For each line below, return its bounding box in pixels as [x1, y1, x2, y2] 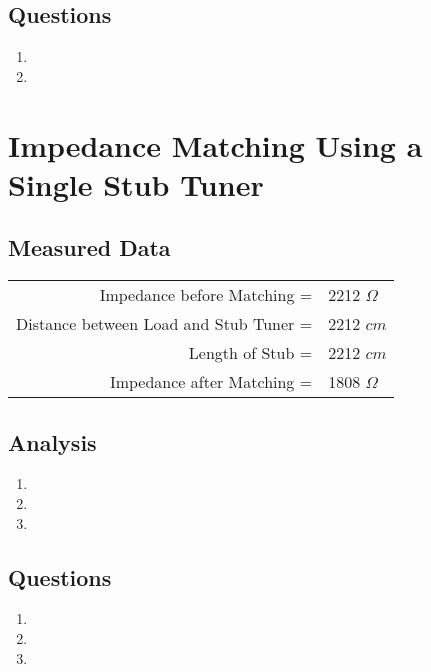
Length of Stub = [188, 341, 313, 365]
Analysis [8, 426, 97, 457]
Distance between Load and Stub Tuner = [16, 312, 313, 336]
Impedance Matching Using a [8, 124, 423, 165]
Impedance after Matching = [109, 370, 313, 394]
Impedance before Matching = [99, 283, 313, 307]
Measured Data [8, 232, 171, 263]
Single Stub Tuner [8, 163, 264, 204]
